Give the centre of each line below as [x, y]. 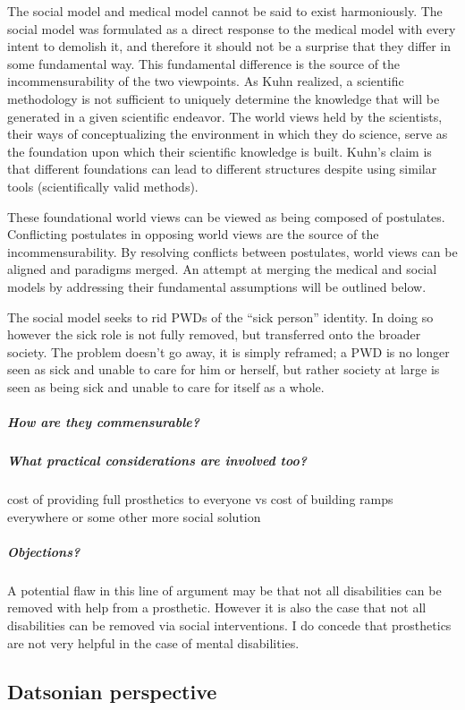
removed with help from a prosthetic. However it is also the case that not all [217, 607]
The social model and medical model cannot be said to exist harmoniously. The [225, 11]
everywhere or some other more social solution [134, 516]
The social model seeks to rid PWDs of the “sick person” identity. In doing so [220, 317]
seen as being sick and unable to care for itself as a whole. [166, 386]
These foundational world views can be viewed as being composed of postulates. [226, 216]
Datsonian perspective [112, 691]
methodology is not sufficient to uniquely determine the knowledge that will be [224, 98]
